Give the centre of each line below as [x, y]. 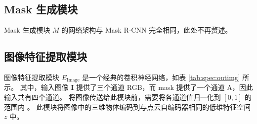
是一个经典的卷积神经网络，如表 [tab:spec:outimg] [161, 77]
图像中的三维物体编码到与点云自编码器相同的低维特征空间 [157, 106]
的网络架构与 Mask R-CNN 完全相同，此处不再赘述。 [147, 30]
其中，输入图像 [44, 87]
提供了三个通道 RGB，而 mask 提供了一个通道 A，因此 [165, 87]
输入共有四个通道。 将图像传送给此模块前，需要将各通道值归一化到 [112, 97]
